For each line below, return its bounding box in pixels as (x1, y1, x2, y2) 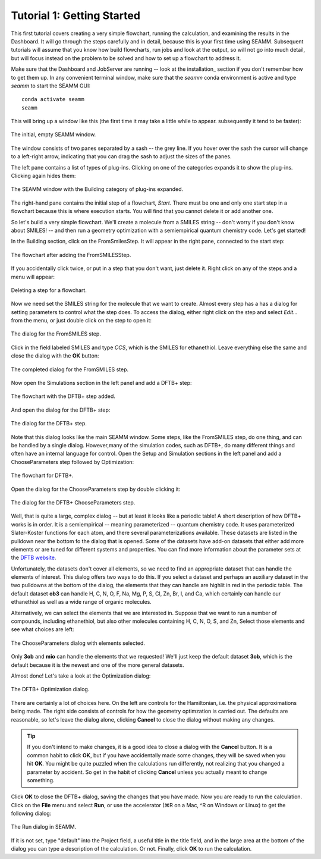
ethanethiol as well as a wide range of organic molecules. (11, 598, 152, 606)
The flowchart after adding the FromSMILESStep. (11, 251, 131, 258)
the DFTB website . (11, 554, 56, 562)
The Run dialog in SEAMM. (11, 823, 77, 830)
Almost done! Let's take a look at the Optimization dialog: (11, 672, 151, 679)
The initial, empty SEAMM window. (11, 131, 96, 138)
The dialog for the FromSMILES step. (11, 330, 101, 337)
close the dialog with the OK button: (11, 352, 99, 359)
